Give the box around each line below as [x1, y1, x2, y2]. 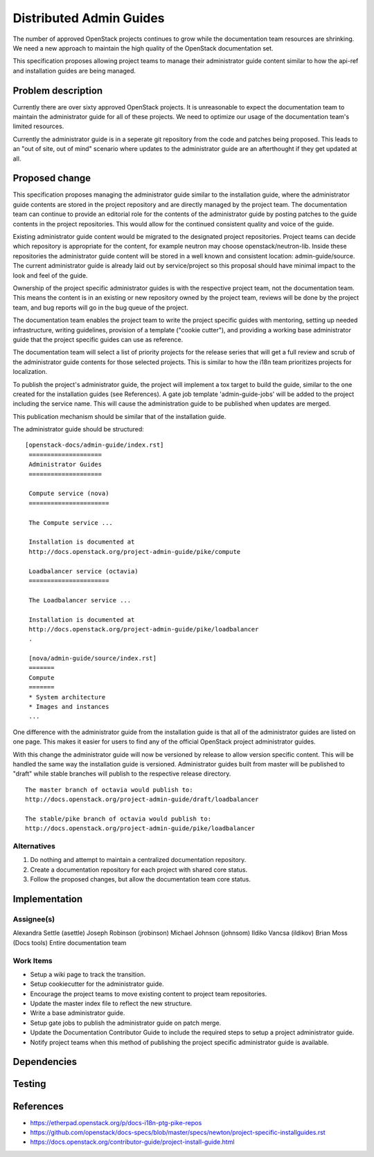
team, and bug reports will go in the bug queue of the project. [12, 303, 188, 312]
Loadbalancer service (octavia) [28, 567, 139, 575]
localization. [12, 368, 48, 376]
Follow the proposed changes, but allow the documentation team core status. [30, 875, 251, 884]
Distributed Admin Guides [12, 10, 166, 26]
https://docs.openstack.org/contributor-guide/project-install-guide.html [30, 1138, 235, 1146]
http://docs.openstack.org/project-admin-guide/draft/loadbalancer [25, 796, 259, 803]
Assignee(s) [12, 915, 55, 924]
